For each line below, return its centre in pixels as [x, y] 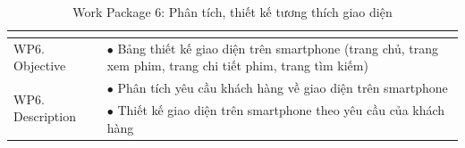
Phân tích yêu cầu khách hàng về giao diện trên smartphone [283, 88]
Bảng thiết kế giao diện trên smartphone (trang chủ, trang [278, 48]
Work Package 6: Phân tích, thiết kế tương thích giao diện [232, 12]
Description [45, 116]
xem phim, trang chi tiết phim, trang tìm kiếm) [237, 66]
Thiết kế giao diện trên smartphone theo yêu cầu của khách [281, 110]
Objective [40, 66]
